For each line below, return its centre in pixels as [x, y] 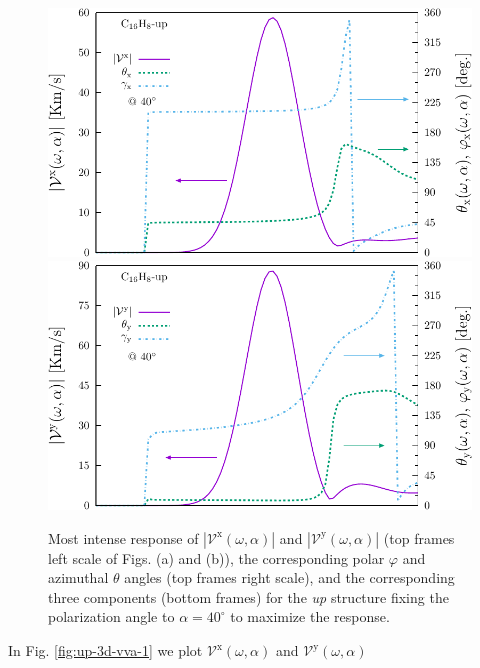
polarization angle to [111, 616]
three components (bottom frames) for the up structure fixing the [248, 596]
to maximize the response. [310, 616]
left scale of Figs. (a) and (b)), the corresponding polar [216, 557]
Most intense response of [123, 537]
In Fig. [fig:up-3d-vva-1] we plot [105, 650]
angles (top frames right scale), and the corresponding [289, 577]
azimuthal [78, 577]
